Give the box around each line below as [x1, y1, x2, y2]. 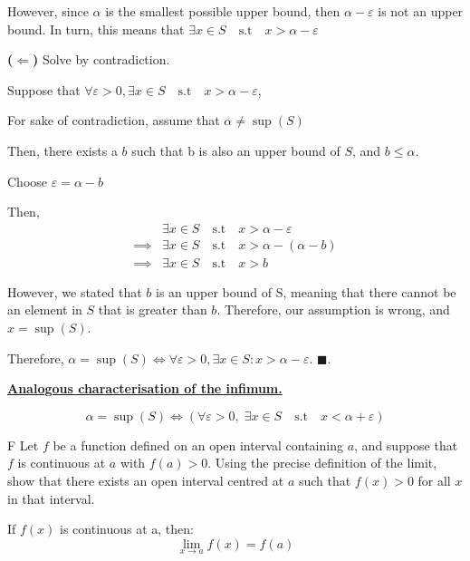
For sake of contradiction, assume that [7, 111, 220, 130]
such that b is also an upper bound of [131, 140, 341, 160]
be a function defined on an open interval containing [53, 435, 343, 454]
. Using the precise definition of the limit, [207, 453, 437, 472]
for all [417, 471, 451, 489]
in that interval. [7, 488, 95, 508]
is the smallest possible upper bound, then [105, 2, 341, 20]
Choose [7, 171, 48, 190]
